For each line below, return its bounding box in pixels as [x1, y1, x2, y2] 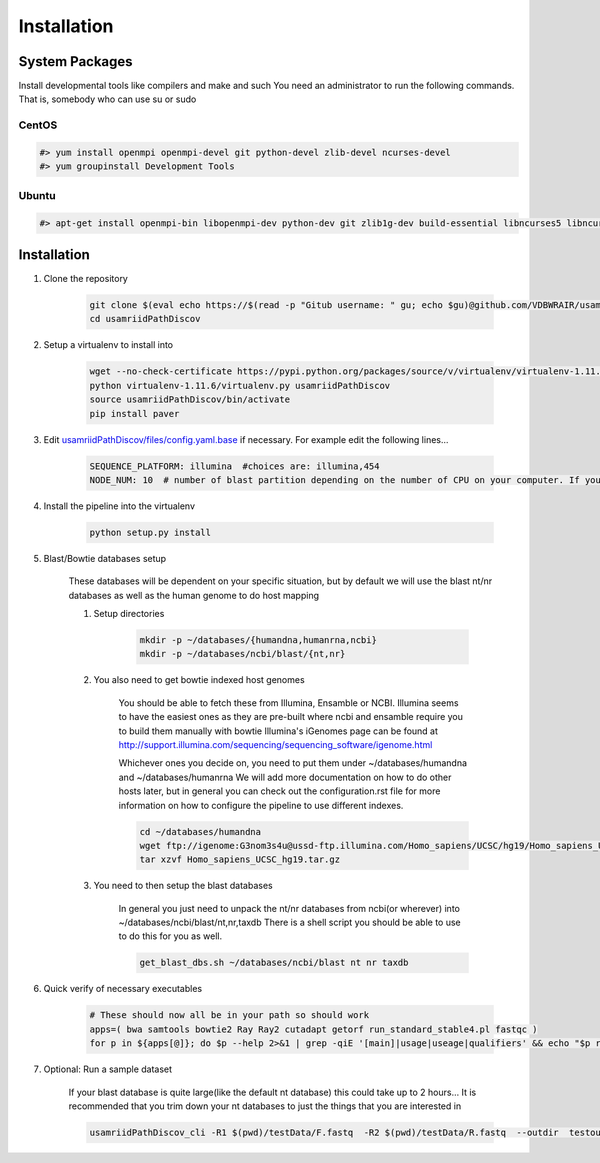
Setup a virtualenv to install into [43, 339, 174, 351]
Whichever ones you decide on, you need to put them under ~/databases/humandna [118, 757, 468, 769]
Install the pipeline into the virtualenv [43, 500, 195, 512]
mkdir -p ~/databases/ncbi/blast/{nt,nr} [139, 648, 346, 660]
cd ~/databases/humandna [139, 826, 262, 837]
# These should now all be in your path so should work [89, 1010, 370, 1021]
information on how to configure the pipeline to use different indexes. [118, 799, 404, 811]
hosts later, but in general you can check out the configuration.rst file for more [118, 785, 441, 797]
